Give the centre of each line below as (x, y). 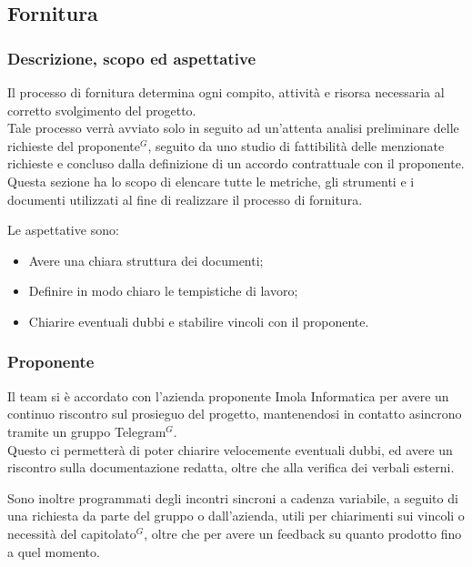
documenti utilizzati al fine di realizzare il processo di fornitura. (185, 199)
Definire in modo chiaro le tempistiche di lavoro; (163, 291)
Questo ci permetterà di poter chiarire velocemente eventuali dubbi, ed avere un (230, 449)
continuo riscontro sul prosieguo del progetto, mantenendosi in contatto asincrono (235, 414)
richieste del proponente (74, 145)
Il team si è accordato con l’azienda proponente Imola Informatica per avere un (228, 395)
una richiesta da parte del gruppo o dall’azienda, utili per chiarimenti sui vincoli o (236, 516)
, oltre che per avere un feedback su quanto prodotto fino (303, 533)
